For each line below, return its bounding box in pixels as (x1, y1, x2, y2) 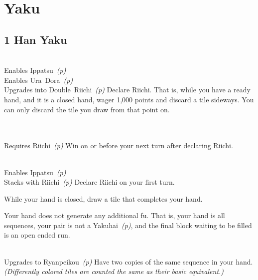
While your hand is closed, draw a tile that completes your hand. (4, 193, 203, 204)
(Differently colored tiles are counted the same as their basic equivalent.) (4, 266, 224, 277)
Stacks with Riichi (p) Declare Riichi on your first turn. (4, 177, 175, 187)
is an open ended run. (4, 230, 70, 240)
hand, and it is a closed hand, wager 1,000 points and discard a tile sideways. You (4, 94, 254, 104)
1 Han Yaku (4, 31, 67, 47)
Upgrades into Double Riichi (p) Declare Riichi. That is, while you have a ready (4, 84, 251, 95)
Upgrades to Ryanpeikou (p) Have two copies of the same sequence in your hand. (4, 256, 253, 267)
